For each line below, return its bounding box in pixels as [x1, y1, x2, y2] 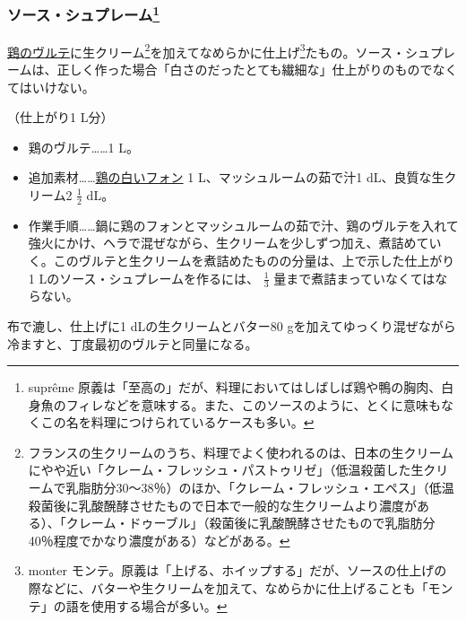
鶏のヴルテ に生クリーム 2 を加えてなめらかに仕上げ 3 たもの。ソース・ [7, 39, 405, 61]
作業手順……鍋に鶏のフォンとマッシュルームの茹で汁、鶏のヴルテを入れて [28, 215, 459, 234]
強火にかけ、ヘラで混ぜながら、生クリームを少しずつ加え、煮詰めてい [28, 233, 442, 252]
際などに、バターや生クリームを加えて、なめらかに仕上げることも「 [28, 579, 428, 598]
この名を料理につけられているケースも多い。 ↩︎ [40, 413, 315, 432]
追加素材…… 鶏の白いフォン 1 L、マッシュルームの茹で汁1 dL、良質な [28, 168, 432, 187]
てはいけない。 [7, 77, 95, 96]
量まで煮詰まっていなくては [273, 268, 436, 287]
